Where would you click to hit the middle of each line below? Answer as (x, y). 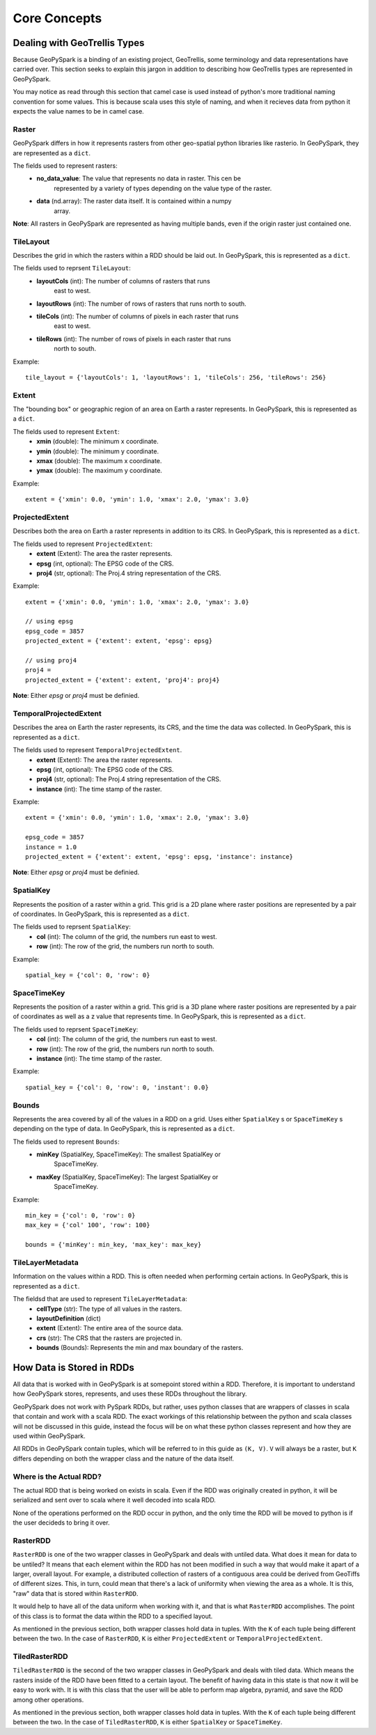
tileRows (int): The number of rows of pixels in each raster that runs (134, 339)
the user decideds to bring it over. (61, 1523)
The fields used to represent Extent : (66, 431)
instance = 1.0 (51, 847)
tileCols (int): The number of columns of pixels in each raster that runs (138, 316)
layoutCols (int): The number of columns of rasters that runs (123, 281)
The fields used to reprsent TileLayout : (72, 268)
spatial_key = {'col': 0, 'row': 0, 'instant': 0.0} (117, 1087)
